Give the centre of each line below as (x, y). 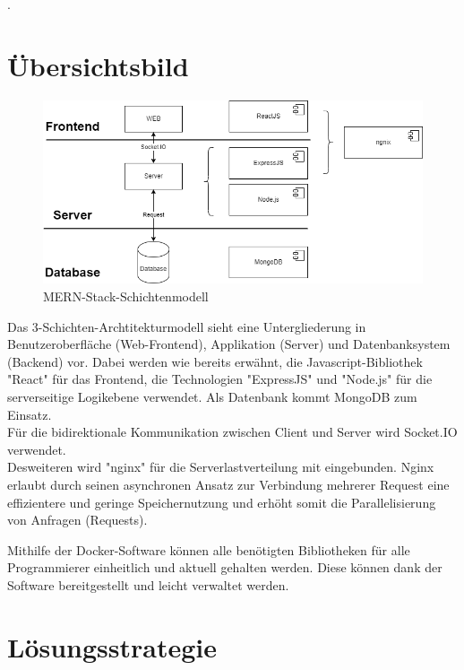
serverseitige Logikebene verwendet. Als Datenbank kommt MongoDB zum (212, 396)
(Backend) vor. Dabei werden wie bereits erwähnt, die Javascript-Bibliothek (215, 361)
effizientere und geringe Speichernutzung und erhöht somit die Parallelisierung (222, 502)
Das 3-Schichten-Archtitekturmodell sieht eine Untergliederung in (187, 326)
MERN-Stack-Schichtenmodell (126, 296)
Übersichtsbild (98, 65)
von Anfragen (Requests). (77, 520)
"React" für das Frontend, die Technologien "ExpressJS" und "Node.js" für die (220, 379)
